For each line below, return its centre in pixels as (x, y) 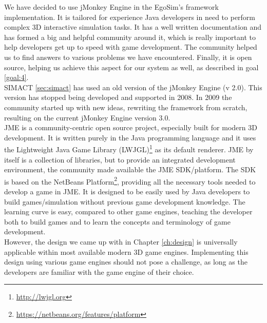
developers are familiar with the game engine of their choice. (99, 271)
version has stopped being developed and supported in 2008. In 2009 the (118, 97)
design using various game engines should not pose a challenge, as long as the (126, 262)
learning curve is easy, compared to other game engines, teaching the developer (128, 211)
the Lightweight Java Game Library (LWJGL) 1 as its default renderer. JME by (129, 148)
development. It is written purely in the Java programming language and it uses (130, 137)
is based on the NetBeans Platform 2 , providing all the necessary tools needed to (130, 180)
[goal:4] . (16, 77)
